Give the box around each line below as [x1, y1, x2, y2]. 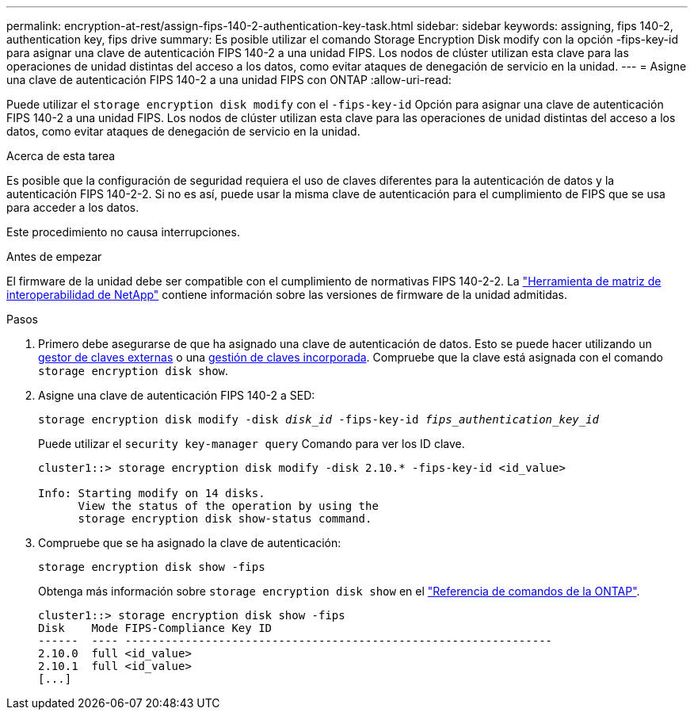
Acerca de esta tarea [6, 149, 116, 163]
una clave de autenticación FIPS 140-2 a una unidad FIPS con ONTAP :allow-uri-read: [6, 73, 452, 86]
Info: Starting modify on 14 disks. [38, 487, 265, 500]
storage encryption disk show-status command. [78, 512, 372, 525]
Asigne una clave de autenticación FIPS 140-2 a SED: [38, 389, 315, 402]
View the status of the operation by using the [78, 500, 379, 512]
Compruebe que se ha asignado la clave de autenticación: [38, 536, 341, 549]
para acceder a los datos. [6, 201, 139, 214]
